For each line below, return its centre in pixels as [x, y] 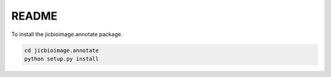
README [34, 16]
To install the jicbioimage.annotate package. [67, 34]
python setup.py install [62, 59]
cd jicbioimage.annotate [62, 50]
